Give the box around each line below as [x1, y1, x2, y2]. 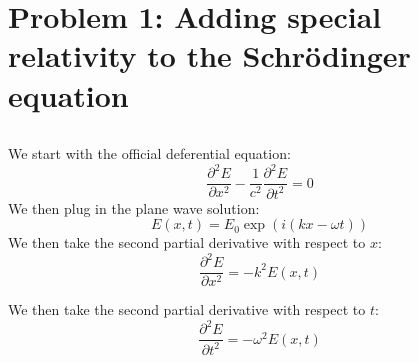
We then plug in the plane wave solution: [8, 197, 260, 218]
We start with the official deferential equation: [8, 143, 291, 164]
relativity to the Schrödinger [8, 35, 411, 76]
